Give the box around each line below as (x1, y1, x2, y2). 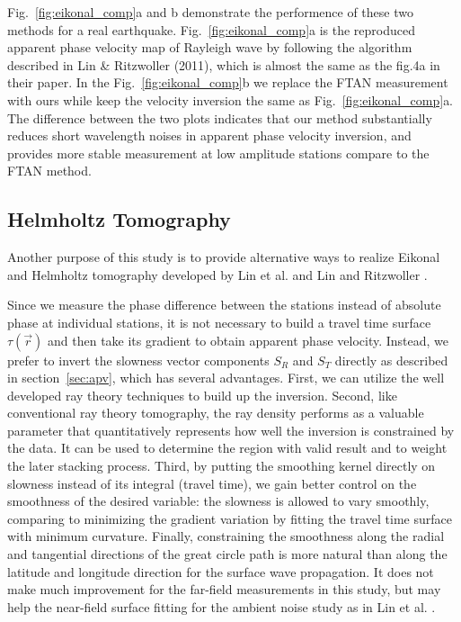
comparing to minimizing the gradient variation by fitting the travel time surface (7, 509, 452, 527)
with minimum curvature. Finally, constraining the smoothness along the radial (7, 527, 445, 545)
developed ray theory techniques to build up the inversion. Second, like (7, 385, 397, 404)
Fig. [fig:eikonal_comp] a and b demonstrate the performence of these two (7, 3, 413, 21)
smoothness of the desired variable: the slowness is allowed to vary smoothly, (7, 491, 430, 510)
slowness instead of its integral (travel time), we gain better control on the (7, 473, 417, 492)
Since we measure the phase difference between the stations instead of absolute (7, 295, 441, 314)
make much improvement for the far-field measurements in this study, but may (7, 580, 441, 599)
